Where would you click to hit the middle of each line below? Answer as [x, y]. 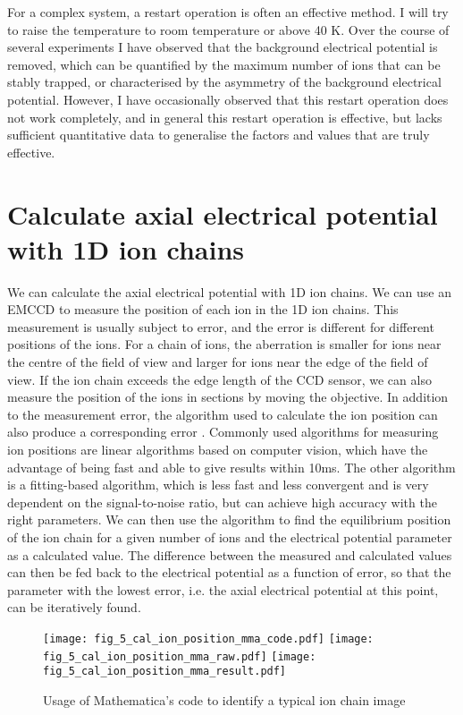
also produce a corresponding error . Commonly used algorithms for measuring [223, 432]
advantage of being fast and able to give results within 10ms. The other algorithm [231, 467]
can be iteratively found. [74, 607]
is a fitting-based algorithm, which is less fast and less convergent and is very [218, 485]
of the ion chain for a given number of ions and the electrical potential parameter [230, 536]
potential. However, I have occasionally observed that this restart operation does [228, 99]
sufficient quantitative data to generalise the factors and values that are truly [219, 135]
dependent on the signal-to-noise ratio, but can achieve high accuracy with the [222, 502]
